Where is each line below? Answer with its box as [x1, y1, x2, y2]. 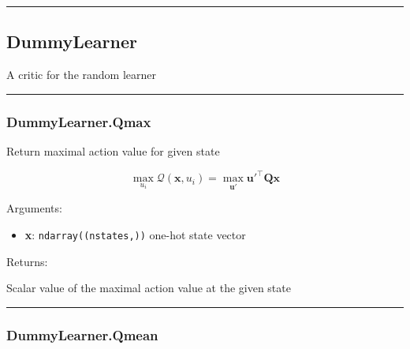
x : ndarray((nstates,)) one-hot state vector [24, 226, 246, 242]
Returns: [6, 253, 48, 269]
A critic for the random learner [6, 66, 156, 83]
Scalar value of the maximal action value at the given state [6, 280, 291, 296]
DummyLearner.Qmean [6, 325, 158, 344]
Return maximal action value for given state [6, 143, 220, 159]
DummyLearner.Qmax [6, 111, 151, 131]
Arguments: [6, 200, 62, 216]
